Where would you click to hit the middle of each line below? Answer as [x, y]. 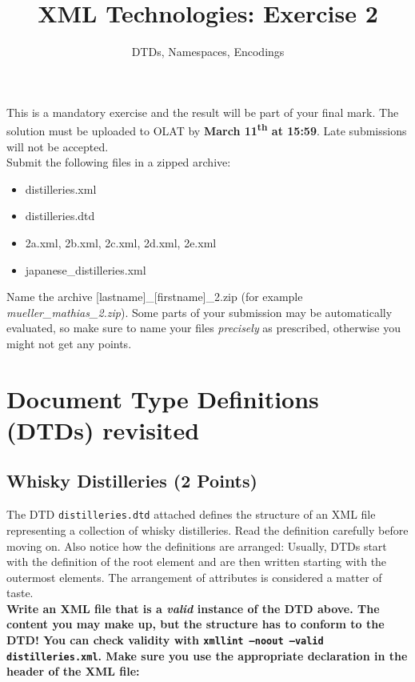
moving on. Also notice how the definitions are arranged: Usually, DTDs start [197, 546]
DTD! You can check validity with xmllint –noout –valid [165, 640]
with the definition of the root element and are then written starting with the [197, 562]
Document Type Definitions [163, 398]
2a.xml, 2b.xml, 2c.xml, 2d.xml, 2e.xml [121, 242]
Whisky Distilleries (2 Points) [132, 481]
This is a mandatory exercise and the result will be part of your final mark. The [203, 112]
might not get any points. [69, 343]
